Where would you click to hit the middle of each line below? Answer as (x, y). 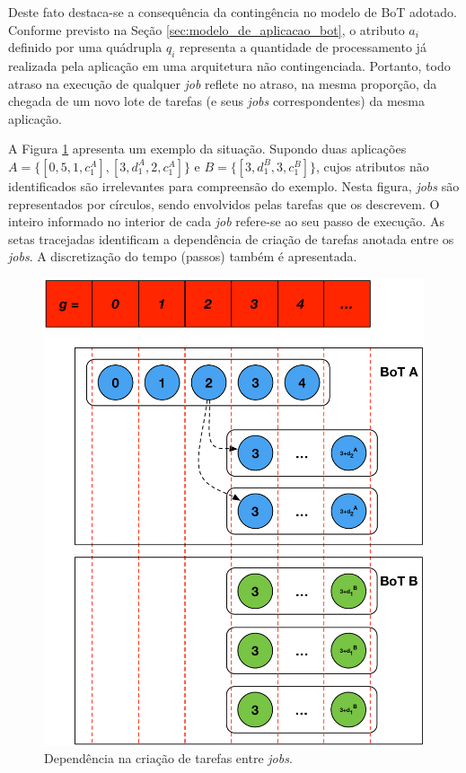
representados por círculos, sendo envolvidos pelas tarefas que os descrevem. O (224, 203)
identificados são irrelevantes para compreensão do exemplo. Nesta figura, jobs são (234, 185)
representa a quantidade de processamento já (303, 47)
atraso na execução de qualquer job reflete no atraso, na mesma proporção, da (223, 83)
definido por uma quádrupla (85, 47)
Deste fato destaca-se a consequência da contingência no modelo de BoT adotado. (233, 12)
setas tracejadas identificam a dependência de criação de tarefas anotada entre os (231, 238)
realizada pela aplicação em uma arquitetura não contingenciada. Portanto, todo (229, 65)
